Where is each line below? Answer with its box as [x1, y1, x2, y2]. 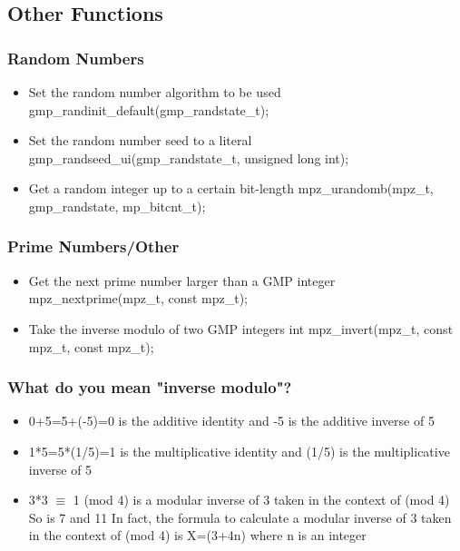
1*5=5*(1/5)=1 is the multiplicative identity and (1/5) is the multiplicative [28, 441, 450, 460]
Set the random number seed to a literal [28, 131, 252, 150]
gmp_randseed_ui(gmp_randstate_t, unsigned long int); [28, 148, 349, 167]
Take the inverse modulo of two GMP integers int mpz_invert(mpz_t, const [28, 319, 454, 338]
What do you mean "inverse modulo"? [7, 376, 292, 398]
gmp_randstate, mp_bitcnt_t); [28, 196, 206, 215]
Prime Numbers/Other [7, 235, 180, 258]
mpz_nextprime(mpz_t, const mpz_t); [28, 289, 249, 308]
